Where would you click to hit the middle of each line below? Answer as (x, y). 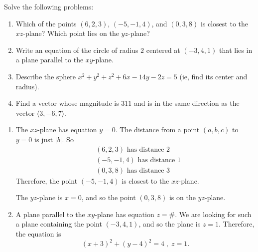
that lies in (236, 50)
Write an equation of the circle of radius (77, 50)
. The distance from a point (157, 129)
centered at (163, 50)
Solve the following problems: (49, 6)
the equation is (38, 234)
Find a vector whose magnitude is (67, 103)
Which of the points (46, 23)
